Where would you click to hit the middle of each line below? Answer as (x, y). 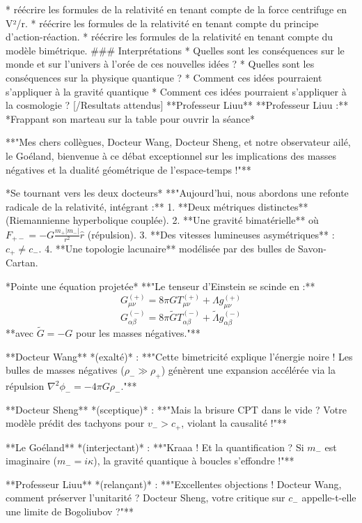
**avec (20, 333)
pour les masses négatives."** (138, 333)
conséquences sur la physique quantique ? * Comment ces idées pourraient (164, 77)
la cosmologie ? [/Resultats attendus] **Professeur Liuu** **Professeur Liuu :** (177, 105)
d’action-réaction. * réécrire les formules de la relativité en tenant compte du (170, 37)
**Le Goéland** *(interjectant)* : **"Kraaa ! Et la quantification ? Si (155, 447)
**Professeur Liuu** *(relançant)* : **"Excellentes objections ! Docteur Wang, (174, 484)
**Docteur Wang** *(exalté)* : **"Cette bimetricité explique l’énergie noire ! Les (179, 356)
